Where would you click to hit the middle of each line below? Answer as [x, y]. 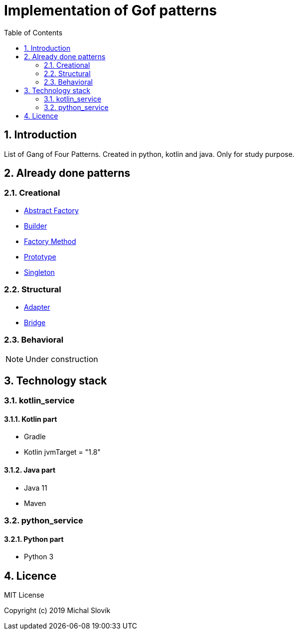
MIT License [24, 595]
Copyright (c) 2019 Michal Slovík [57, 611]
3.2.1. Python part [34, 539]
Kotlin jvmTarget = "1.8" [62, 452]
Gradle [35, 437]
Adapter [37, 307]
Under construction [62, 359]
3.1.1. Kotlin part [31, 419]
